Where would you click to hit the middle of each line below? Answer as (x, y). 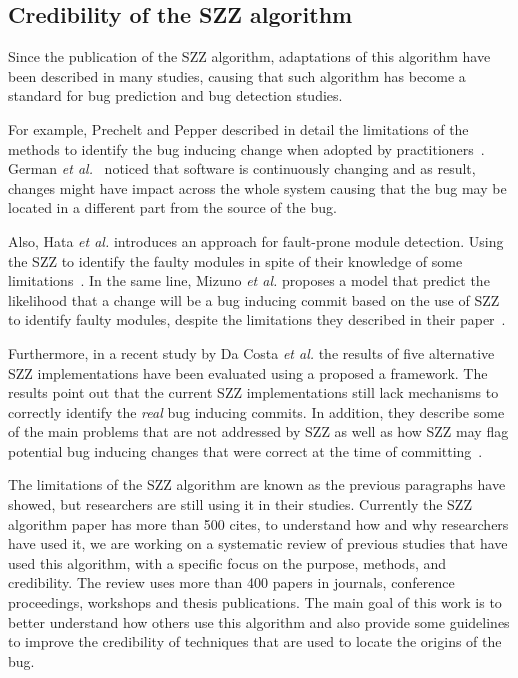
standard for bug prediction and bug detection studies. (175, 95)
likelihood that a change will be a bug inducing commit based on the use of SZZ (254, 299)
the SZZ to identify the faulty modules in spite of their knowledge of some (235, 260)
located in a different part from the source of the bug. (172, 207)
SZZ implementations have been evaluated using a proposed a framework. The (248, 372)
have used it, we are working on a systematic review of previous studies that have (258, 543)
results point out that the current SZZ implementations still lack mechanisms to (253, 392)
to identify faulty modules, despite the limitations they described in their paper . (257, 319)
